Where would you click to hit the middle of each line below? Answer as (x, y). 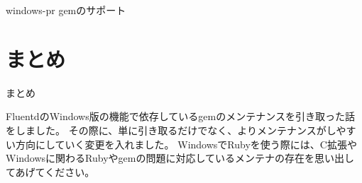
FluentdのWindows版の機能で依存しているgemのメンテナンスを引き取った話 (180, 116)
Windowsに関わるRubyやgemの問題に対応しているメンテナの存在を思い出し (180, 158)
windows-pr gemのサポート (66, 10)
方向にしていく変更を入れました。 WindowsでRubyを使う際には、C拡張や (186, 144)
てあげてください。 (50, 171)
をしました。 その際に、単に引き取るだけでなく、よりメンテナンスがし (171, 130)
